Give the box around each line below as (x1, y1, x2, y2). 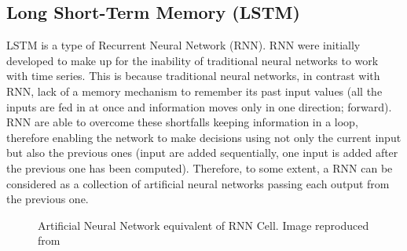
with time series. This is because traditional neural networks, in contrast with (6, 67, 380, 84)
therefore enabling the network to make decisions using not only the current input (6, 129, 401, 145)
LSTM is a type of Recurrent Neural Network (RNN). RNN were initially (6, 37, 361, 53)
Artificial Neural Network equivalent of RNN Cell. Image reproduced (38, 216, 369, 233)
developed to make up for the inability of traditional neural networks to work (6, 52, 379, 68)
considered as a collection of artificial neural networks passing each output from (6, 175, 390, 191)
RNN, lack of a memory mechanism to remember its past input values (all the (6, 82, 383, 99)
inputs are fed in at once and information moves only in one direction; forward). (6, 98, 392, 115)
